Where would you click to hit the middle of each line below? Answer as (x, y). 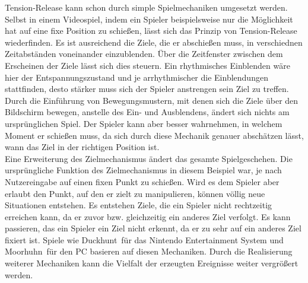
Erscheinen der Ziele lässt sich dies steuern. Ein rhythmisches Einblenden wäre (147, 65)
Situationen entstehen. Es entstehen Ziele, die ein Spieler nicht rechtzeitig (139, 205)
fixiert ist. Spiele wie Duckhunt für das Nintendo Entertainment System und (144, 239)
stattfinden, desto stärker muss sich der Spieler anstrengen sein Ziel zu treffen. (147, 89)
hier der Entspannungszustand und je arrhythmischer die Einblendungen (136, 77)
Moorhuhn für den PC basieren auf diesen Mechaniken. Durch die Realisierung (149, 251)
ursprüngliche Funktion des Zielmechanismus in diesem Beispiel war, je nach (143, 170)
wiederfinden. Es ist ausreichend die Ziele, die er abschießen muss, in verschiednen (154, 42)
